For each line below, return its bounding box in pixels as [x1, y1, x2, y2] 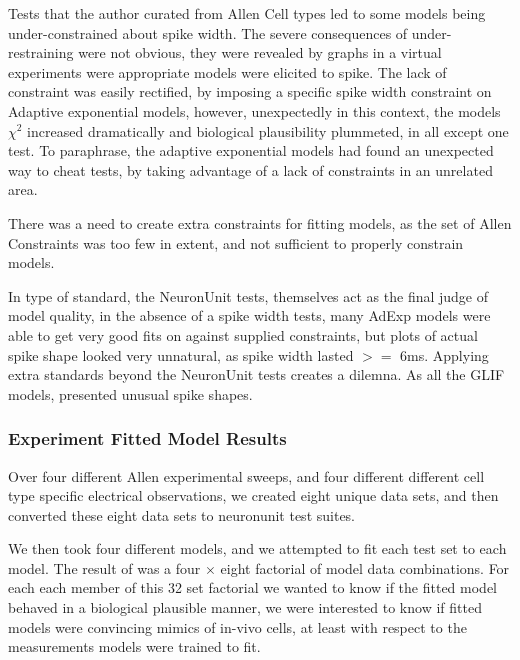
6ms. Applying [400, 344, 489, 365]
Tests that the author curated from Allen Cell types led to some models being [8, 3, 486, 23]
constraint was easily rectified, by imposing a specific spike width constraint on [8, 81, 492, 102]
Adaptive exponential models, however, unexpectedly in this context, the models [8, 100, 501, 121]
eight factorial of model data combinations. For [220, 557, 510, 578]
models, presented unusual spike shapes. [8, 383, 253, 404]
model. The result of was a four [8, 557, 201, 578]
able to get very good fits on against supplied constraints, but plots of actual [8, 324, 478, 345]
